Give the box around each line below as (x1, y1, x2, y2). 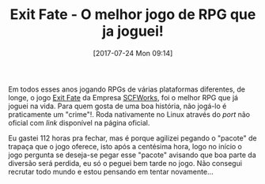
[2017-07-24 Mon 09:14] (93, 48, 173, 58)
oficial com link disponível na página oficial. (8, 118, 150, 127)
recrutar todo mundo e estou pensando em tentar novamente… (8, 167, 214, 176)
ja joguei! (101, 22, 165, 40)
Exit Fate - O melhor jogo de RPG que (9, 6, 256, 24)
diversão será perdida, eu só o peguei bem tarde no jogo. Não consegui (8, 158, 243, 167)
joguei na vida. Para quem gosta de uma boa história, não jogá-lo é (8, 101, 227, 111)
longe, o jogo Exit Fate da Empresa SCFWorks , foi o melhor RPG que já (8, 92, 239, 102)
